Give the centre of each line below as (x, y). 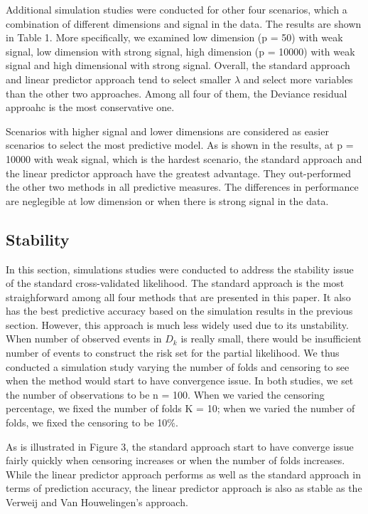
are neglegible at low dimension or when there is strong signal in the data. (167, 200)
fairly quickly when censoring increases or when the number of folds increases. (175, 460)
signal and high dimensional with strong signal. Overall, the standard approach (178, 65)
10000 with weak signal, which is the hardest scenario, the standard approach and (184, 158)
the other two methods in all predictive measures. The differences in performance (182, 187)
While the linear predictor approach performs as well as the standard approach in (183, 474)
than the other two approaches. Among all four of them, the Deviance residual (177, 93)
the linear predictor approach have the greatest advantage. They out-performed (179, 173)
